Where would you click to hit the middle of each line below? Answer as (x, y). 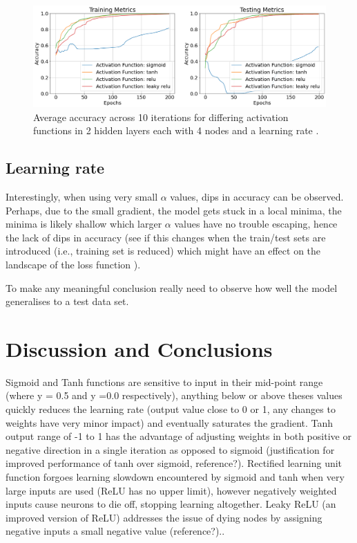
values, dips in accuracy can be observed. (257, 196)
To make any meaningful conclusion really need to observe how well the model (172, 287)
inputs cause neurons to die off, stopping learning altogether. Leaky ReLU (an (171, 504)
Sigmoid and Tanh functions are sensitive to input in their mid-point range (164, 381)
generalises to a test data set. (67, 301)
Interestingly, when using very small (82, 196)
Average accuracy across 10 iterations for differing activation (161, 117)
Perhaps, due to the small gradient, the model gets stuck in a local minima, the (174, 210)
